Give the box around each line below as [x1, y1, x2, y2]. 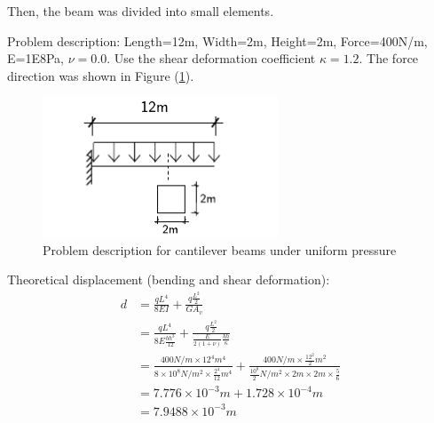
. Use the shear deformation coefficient [107, 49, 316, 68]
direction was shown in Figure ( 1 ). [7, 66, 194, 84]
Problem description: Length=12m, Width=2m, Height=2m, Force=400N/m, [7, 31, 428, 50]
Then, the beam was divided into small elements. [7, 2, 274, 20]
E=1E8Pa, [7, 49, 64, 68]
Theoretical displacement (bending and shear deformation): [7, 270, 330, 289]
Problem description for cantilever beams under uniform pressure [43, 240, 397, 259]
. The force [359, 49, 419, 68]
